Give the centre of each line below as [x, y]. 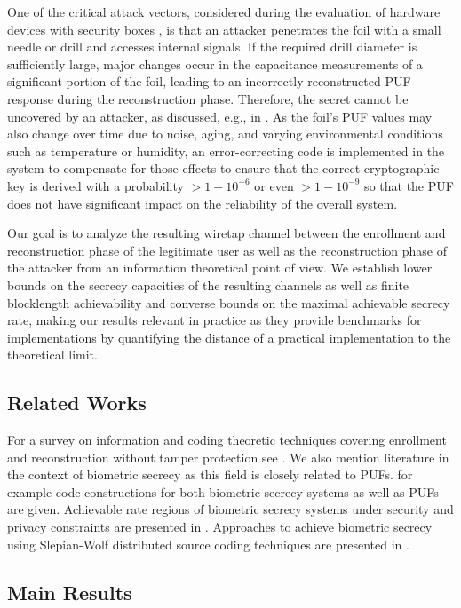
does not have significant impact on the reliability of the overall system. [203, 203]
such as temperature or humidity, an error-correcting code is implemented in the [226, 150]
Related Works [77, 403]
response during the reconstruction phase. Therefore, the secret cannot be [208, 98]
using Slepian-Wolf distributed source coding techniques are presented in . [208, 544]
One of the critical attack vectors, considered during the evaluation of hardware [224, 12]
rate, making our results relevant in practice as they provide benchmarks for [215, 320]
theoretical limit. [52, 355]
